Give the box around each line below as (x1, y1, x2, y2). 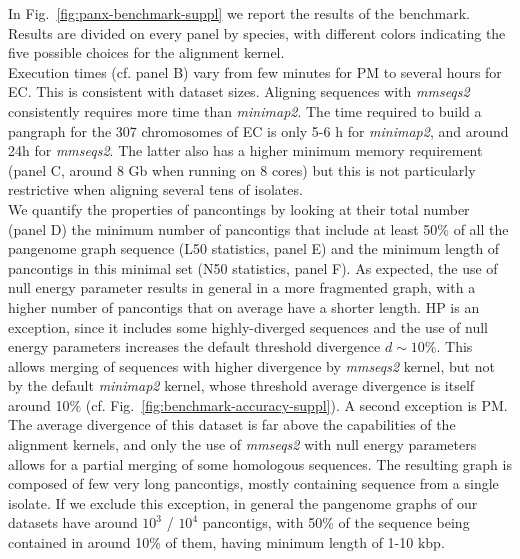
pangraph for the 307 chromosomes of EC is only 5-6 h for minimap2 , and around (8, 120, 509, 141)
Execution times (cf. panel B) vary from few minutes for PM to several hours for (8, 61, 502, 82)
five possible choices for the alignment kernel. (8, 42, 285, 63)
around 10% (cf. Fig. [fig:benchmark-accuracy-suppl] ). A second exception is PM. (8, 394, 508, 415)
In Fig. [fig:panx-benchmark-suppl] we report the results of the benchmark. (8, 3, 470, 23)
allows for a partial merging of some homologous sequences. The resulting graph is (8, 453, 512, 474)
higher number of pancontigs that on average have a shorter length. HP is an (8, 296, 480, 317)
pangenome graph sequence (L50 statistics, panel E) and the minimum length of (8, 238, 500, 259)
